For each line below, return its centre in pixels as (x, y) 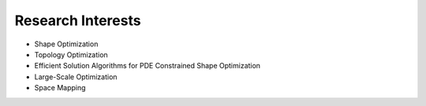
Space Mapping (60, 88)
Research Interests (78, 20)
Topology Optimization (71, 54)
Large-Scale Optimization (76, 77)
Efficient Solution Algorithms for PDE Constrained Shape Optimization (147, 66)
